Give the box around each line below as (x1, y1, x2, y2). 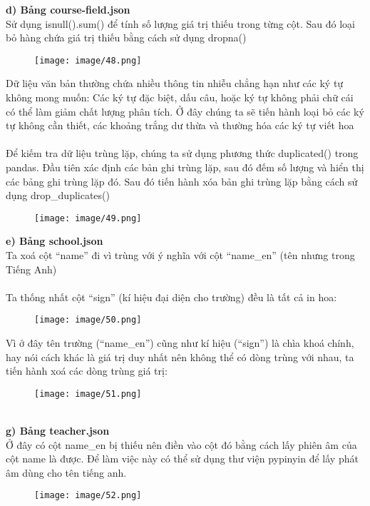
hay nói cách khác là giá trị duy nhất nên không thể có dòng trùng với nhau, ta (6, 349, 354, 364)
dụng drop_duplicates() (6, 188, 110, 203)
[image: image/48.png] (34, 55, 142, 66)
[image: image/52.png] (34, 490, 142, 501)
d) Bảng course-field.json (6, 2, 130, 16)
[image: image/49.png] (34, 213, 142, 223)
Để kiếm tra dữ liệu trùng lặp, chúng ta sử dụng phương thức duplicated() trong (6, 146, 359, 161)
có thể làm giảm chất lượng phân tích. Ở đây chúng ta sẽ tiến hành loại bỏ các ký (6, 103, 364, 118)
